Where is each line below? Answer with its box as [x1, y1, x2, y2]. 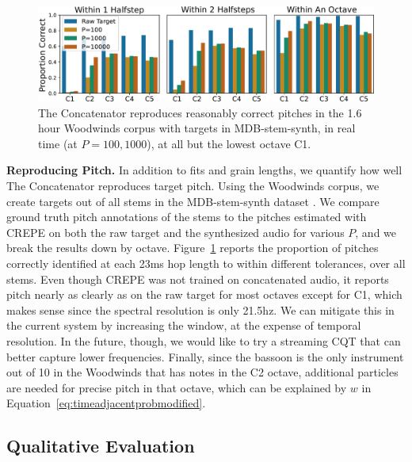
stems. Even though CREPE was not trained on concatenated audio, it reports [6, 270, 389, 287]
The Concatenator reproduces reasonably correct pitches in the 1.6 [38, 104, 362, 120]
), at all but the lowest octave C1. [147, 135, 311, 151]
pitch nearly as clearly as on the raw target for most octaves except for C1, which [6, 286, 402, 303]
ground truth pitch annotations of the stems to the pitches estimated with [6, 208, 367, 225]
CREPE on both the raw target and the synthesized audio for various [6, 223, 345, 240]
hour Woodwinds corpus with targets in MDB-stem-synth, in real [38, 120, 356, 136]
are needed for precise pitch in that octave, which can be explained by [6, 379, 347, 395]
